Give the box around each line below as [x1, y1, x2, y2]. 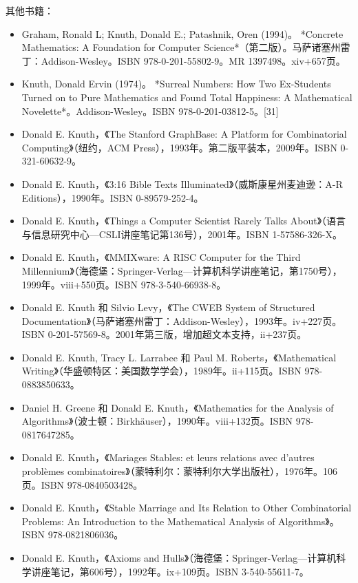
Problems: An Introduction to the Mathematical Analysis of [21, 513, 275, 528]
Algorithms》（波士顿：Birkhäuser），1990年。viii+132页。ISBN [21, 414, 293, 428]
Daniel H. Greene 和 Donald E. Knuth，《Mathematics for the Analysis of [21, 400, 334, 414]
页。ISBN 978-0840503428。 [21, 477, 143, 491]
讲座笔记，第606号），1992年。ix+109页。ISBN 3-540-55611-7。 [31, 564, 309, 578]
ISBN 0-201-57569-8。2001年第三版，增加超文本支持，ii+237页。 [21, 327, 307, 341]
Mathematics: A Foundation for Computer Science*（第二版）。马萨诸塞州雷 [21, 40, 350, 54]
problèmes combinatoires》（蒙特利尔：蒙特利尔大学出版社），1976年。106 [21, 464, 337, 478]
